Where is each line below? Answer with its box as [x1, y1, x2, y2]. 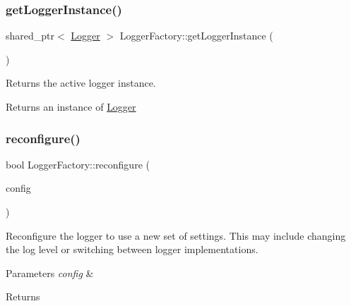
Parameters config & [6, 265, 94, 280]
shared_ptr [6, 28, 55, 43]
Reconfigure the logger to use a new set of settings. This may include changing [6, 228, 346, 243]
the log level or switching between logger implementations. [6, 242, 258, 257]
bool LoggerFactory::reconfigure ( [6, 157, 150, 171]
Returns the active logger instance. [6, 75, 156, 90]
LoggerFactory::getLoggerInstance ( [119, 28, 273, 43]
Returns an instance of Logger [6, 99, 136, 114]
